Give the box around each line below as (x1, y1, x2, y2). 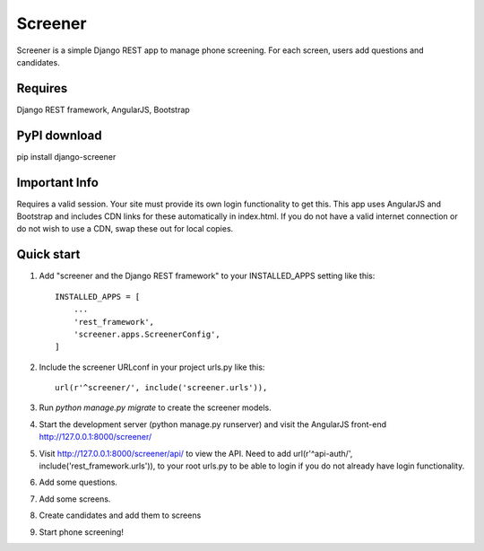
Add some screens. (39, 494, 111, 504)
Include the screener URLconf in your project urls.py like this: (39, 362, 265, 372)
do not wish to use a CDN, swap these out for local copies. (16, 223, 234, 234)
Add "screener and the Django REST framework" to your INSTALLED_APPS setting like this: (39, 270, 376, 282)
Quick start (16, 247, 81, 262)
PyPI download (16, 127, 102, 143)
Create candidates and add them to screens (39, 510, 202, 520)
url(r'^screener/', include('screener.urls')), (55, 382, 268, 393)
